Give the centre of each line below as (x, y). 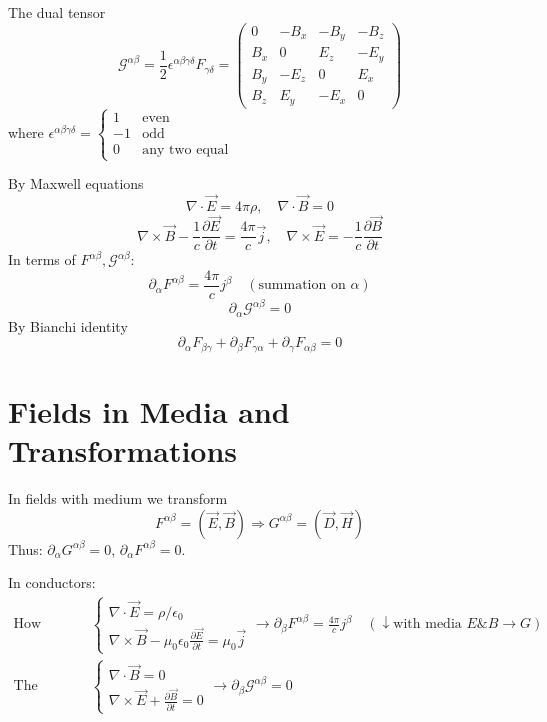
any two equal (185, 149)
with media (427, 624)
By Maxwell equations (76, 183)
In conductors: (52, 582)
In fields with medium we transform (118, 498)
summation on (302, 285)
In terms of (42, 259)
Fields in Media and (149, 411)
